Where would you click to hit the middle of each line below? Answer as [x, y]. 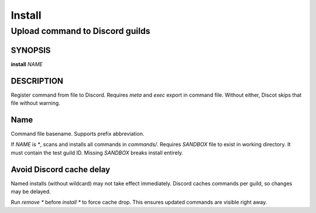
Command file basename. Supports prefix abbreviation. [78, 133]
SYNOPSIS [31, 50]
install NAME [27, 64]
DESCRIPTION [37, 81]
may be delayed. [31, 191]
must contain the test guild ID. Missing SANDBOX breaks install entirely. [97, 153]
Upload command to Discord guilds [80, 31]
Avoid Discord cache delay [61, 169]
